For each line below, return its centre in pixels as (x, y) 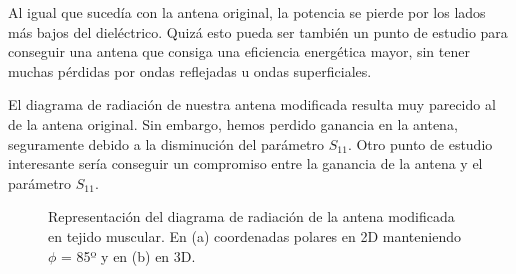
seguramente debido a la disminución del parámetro (166, 143)
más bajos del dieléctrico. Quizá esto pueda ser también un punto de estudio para (258, 31)
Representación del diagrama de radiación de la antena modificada (251, 216)
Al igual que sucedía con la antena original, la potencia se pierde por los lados (247, 12)
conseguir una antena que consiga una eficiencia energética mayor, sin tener (239, 51)
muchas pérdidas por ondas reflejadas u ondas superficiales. (190, 70)
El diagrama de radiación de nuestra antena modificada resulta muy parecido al (252, 104)
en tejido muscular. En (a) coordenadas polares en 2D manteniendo (254, 235)
